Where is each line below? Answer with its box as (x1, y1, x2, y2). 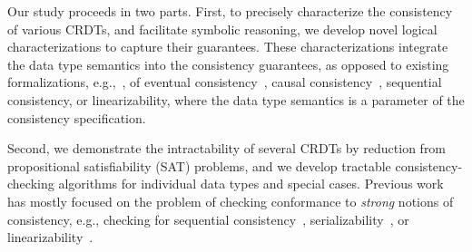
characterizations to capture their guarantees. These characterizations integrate (7, 37, 448, 56)
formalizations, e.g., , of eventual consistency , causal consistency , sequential (7, 73, 442, 92)
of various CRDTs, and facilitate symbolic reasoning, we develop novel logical (7, 19, 438, 38)
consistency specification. (7, 108, 146, 127)
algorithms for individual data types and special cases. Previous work (58, 174, 444, 193)
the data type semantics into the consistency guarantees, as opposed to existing (7, 54, 449, 73)
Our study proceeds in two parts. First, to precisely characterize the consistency (7, 2, 453, 20)
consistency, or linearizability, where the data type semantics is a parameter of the (7, 90, 465, 109)
